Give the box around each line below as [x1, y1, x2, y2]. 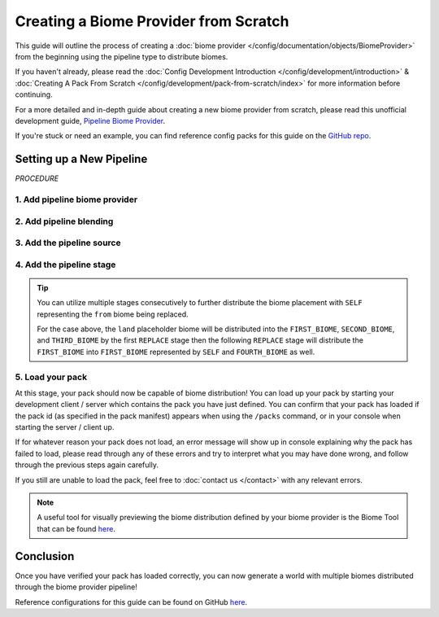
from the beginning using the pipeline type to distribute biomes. [15, 51, 228, 61]
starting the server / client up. [15, 422, 115, 432]
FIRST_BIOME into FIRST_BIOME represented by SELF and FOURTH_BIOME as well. [37, 347, 315, 357]
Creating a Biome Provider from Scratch [15, 12, 289, 30]
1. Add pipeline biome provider [15, 194, 138, 205]
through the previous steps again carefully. [15, 460, 159, 470]
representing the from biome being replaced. [37, 309, 189, 319]
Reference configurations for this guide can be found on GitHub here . [15, 597, 248, 606]
